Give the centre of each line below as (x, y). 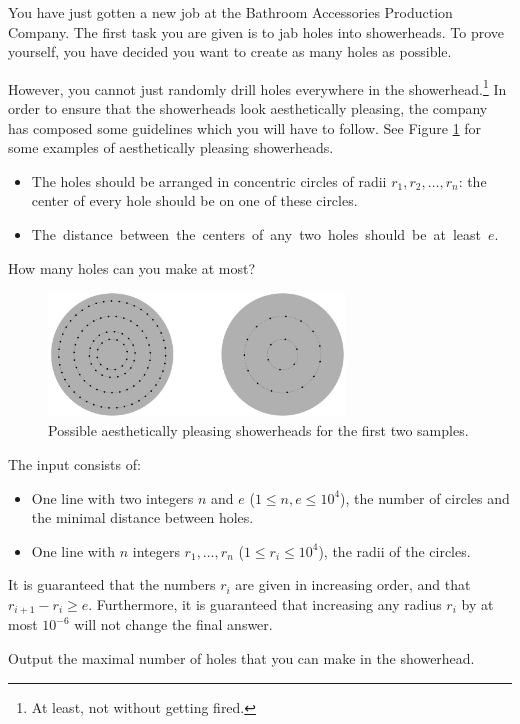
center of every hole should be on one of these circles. (194, 200)
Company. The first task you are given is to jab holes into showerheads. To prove (256, 31)
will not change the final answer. (173, 624)
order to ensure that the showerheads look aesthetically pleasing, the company (248, 108)
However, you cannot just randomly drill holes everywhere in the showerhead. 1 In (257, 87)
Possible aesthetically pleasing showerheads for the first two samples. (258, 430)
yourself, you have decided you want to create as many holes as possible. (230, 51)
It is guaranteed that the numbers (112, 584)
